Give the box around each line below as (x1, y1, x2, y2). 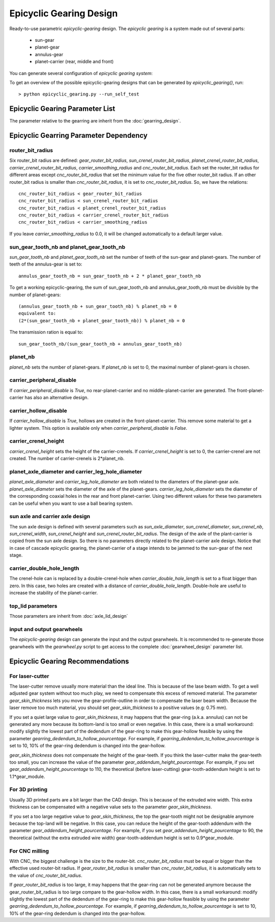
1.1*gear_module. (9, 773, 45, 780)
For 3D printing (9, 786, 48, 793)
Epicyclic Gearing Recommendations (9, 657, 129, 666)
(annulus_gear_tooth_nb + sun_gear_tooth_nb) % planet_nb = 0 (18, 303, 177, 309)
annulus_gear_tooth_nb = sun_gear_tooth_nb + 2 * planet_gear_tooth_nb (18, 273, 201, 279)
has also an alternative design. (24, 395, 89, 401)
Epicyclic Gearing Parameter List (9, 105, 116, 113)
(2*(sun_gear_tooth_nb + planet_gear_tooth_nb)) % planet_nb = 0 (18, 318, 185, 324)
